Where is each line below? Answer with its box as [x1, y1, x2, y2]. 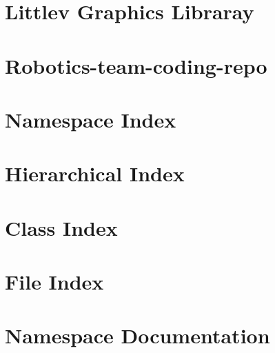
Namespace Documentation [5, 321, 270, 350]
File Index [5, 268, 104, 296]
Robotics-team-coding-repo [5, 51, 267, 79]
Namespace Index [5, 105, 176, 133]
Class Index [5, 213, 118, 241]
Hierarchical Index [5, 159, 185, 188]
